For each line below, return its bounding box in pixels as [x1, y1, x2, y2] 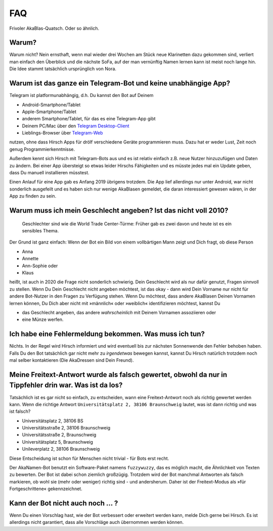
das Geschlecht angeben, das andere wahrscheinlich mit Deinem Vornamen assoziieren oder [22, 309, 216, 315]
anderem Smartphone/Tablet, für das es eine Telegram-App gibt [22, 116, 156, 122]
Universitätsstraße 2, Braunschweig [22, 432, 97, 438]
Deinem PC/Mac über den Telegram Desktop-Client [22, 123, 129, 129]
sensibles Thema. [22, 228, 59, 234]
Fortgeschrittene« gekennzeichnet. [9, 486, 83, 492]
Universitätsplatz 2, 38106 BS [22, 417, 83, 424]
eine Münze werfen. [22, 316, 64, 323]
